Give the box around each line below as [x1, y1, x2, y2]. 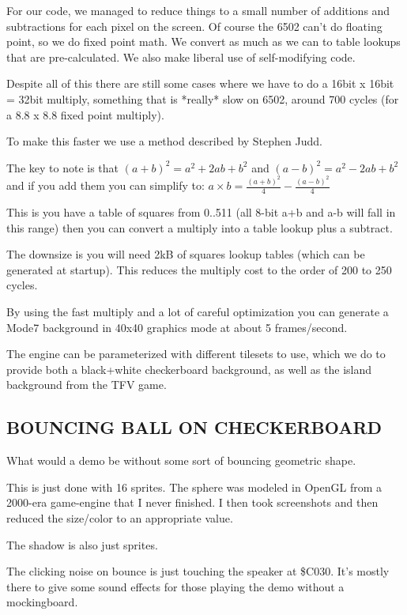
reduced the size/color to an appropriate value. [6, 509, 233, 526]
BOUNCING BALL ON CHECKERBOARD [6, 415, 383, 440]
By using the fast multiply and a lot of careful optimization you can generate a [6, 304, 389, 320]
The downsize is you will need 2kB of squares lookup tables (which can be [6, 246, 365, 262]
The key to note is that [6, 159, 119, 175]
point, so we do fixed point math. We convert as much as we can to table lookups [6, 33, 401, 50]
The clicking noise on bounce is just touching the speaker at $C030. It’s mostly [6, 563, 390, 579]
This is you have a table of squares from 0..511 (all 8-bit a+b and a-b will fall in [6, 204, 396, 221]
